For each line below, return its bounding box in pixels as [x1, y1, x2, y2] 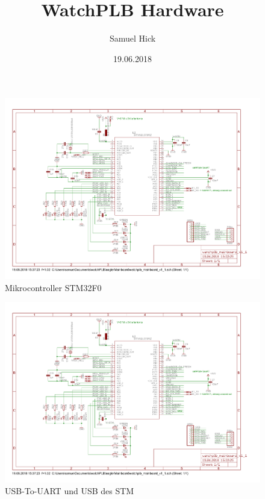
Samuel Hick [109, 32, 156, 45]
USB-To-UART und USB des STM [5, 485, 134, 497]
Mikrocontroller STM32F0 [5, 281, 102, 293]
